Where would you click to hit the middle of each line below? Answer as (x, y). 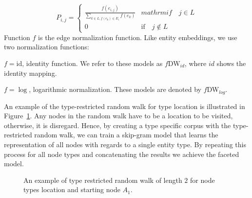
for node (203, 180)
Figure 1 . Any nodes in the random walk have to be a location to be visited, (118, 116)
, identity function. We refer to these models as (92, 63)
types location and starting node (72, 189)
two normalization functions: (47, 47)
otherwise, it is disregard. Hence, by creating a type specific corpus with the (117, 125)
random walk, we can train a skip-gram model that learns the (126, 135)
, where (195, 63)
